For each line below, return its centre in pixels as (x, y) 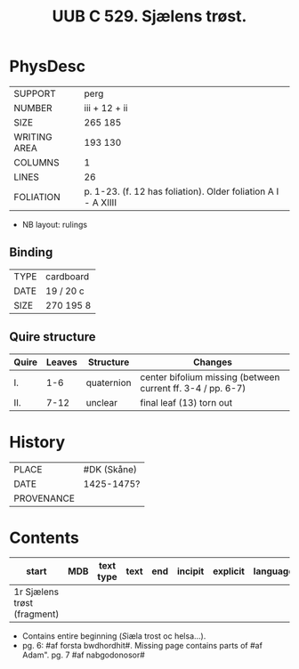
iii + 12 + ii (106, 108)
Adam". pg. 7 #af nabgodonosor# (83, 655)
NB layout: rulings (54, 224)
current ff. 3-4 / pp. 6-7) (193, 388)
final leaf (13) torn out (186, 402)
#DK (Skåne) (110, 469)
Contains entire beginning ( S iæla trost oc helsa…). (114, 636)
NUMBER (33, 108)
